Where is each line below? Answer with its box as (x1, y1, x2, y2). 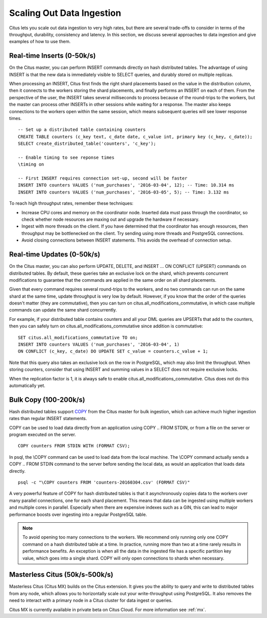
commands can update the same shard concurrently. (9, 307, 117, 313)
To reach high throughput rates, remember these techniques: (9, 200, 133, 206)
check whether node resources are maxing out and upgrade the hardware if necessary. (21, 216, 200, 223)
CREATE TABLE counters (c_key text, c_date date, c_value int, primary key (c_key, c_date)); (18, 134, 253, 139)
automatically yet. (9, 382, 45, 388)
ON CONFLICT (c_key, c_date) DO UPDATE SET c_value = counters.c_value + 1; (18, 349, 209, 354)
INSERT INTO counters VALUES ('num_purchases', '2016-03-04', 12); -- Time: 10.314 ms (18, 183, 234, 188)
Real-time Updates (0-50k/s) (9, 250, 100, 259)
